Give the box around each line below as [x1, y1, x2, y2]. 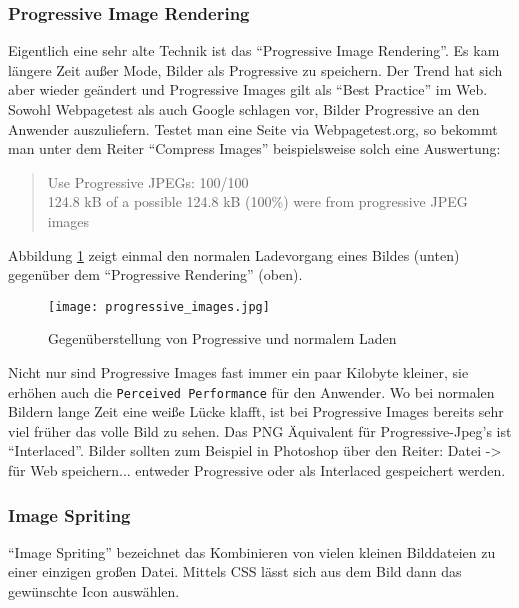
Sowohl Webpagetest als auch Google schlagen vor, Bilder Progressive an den [8, 99, 480, 119]
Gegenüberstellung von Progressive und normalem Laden [48, 328, 397, 349]
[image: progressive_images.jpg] [48, 299, 270, 314]
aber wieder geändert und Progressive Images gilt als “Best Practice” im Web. [8, 79, 488, 100]
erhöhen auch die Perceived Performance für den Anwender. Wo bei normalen [8, 381, 495, 402]
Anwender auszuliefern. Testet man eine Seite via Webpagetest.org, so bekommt [8, 118, 498, 139]
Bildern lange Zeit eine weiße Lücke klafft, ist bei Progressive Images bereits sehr [8, 401, 504, 422]
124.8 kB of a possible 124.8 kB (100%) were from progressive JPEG [47, 191, 468, 212]
